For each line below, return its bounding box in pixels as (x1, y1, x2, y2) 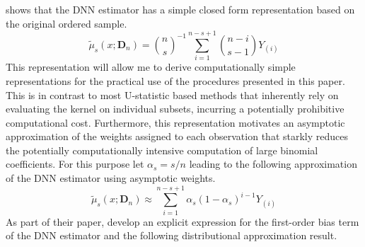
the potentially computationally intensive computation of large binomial (6, 142, 318, 157)
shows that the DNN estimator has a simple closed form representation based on (6, 2, 355, 16)
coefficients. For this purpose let (6, 156, 144, 171)
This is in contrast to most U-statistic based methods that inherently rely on (6, 87, 339, 102)
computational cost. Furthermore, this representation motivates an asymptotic (6, 115, 345, 130)
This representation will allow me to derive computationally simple (6, 59, 296, 74)
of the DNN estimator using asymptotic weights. (6, 171, 216, 185)
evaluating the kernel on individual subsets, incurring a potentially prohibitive (6, 101, 344, 116)
